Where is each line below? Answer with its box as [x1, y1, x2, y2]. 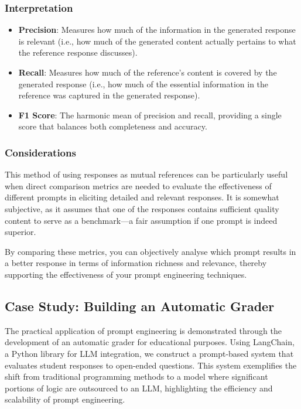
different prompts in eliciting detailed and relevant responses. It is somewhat [5, 191, 279, 203]
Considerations [5, 145, 76, 159]
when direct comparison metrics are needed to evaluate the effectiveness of [5, 179, 272, 192]
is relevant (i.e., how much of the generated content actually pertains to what [18, 35, 296, 47]
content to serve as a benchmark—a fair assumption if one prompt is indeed [5, 214, 278, 226]
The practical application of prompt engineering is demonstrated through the [5, 324, 282, 336]
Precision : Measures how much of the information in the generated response [18, 23, 296, 36]
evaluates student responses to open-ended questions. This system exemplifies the [5, 359, 297, 371]
